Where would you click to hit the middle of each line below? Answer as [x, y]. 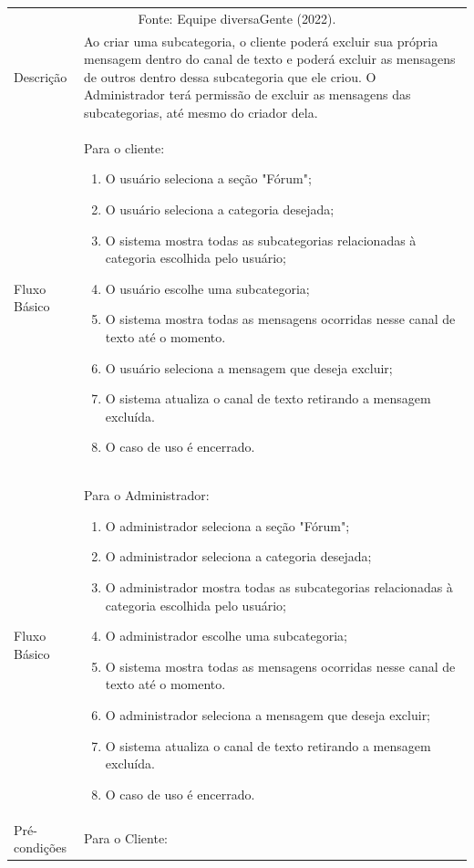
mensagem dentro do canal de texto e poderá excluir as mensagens [269, 59]
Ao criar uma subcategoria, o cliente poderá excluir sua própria [261, 41]
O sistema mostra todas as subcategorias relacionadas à [261, 240]
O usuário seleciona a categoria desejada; [220, 209]
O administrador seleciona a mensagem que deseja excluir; [268, 714]
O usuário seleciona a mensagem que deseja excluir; [249, 367]
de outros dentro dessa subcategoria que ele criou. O [230, 76]
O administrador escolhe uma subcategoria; [226, 636]
